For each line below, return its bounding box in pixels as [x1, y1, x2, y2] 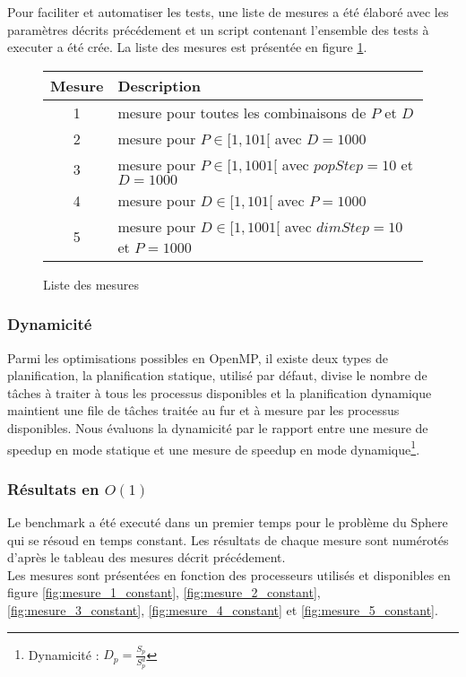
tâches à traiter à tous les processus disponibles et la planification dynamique [7, 383, 432, 402]
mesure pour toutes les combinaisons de [117, 101, 367, 123]
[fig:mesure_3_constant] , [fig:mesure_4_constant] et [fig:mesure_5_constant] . [7, 601, 438, 619]
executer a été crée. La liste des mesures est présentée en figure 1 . [7, 38, 367, 56]
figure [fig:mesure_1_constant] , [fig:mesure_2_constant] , [7, 583, 321, 602]
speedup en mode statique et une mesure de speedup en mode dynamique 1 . [7, 437, 420, 458]
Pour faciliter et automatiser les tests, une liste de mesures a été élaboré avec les [7, 3, 449, 21]
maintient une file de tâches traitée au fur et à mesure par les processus [7, 401, 400, 420]
